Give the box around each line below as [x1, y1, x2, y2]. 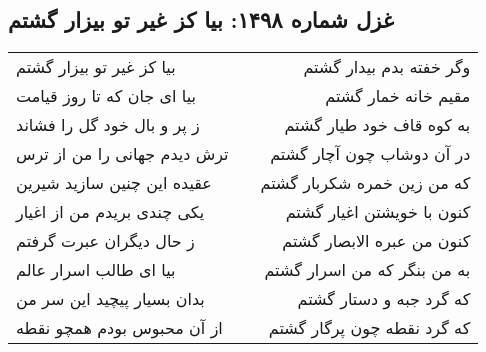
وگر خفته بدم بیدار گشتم [303, 55, 471, 79]
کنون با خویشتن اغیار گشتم [285, 200, 471, 224]
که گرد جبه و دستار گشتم [297, 287, 471, 311]
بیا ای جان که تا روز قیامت [16, 84, 196, 108]
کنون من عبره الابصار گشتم [282, 229, 471, 253]
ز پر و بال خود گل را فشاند [16, 113, 200, 137]
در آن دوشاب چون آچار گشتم [270, 142, 471, 166]
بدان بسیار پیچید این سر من [16, 287, 205, 311]
